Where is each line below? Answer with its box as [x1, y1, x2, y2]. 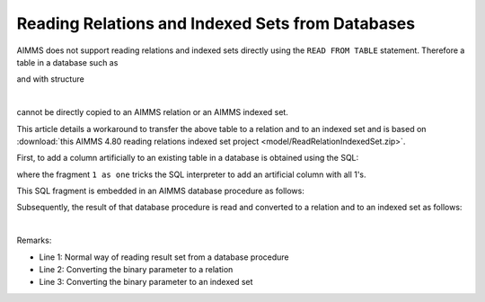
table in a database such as [16, 57, 119, 67]
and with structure [16, 74, 84, 84]
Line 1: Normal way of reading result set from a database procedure [39, 252, 289, 262]
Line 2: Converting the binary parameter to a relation [39, 264, 234, 275]
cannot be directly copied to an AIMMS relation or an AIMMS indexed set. [16, 107, 289, 118]
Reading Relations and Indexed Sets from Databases [16, 13, 416, 33]
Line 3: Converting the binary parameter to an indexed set [39, 277, 253, 288]
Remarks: [16, 235, 52, 246]
